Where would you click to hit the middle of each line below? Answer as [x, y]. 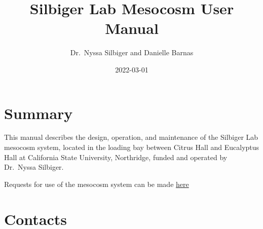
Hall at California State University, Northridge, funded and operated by [116, 157]
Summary [39, 113]
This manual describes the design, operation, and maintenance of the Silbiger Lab [131, 137]
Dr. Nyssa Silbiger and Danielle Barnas [132, 52]
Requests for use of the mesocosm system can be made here [97, 184]
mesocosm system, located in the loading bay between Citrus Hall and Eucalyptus [132, 147]
